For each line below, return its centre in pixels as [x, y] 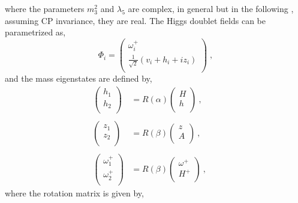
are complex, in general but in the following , [211, 8]
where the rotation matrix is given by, [74, 192]
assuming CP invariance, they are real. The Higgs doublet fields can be [135, 20]
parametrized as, [35, 32]
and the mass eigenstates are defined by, [79, 78]
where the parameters [45, 8]
